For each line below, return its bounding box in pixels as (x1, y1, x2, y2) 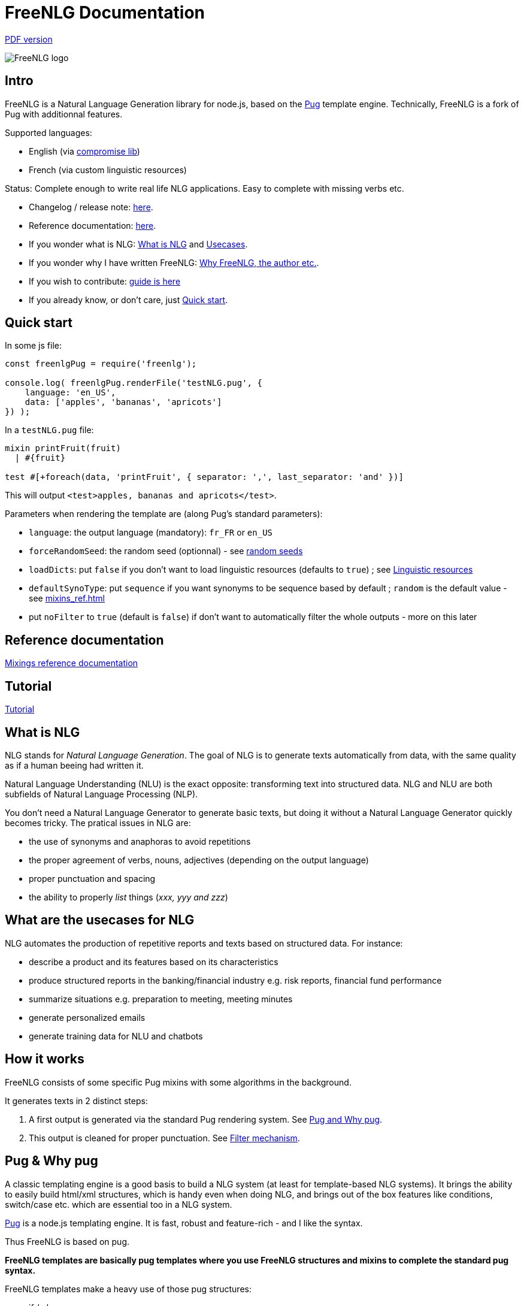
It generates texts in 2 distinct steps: (5, 1095, 148, 1106)
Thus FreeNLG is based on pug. (5, 1236, 130, 1247)
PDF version (5, 34, 53, 44)
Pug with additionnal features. (5, 108, 123, 119)
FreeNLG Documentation (5, 2, 205, 23)
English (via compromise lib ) (29, 146, 140, 156)
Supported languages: (5, 127, 92, 138)
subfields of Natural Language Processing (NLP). (5, 788, 198, 799)
